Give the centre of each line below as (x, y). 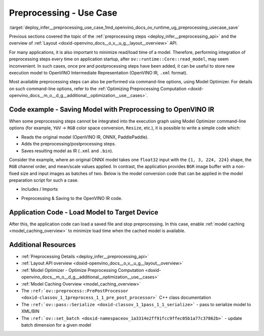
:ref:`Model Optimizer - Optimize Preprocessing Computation (83, 270)
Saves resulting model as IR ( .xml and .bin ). (67, 151)
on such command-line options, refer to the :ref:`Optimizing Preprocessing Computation (98, 89)
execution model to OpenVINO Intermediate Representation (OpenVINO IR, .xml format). (98, 72)
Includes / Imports (40, 189)
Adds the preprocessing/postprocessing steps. (69, 144)
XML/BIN (30, 312)
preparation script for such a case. (44, 180)
